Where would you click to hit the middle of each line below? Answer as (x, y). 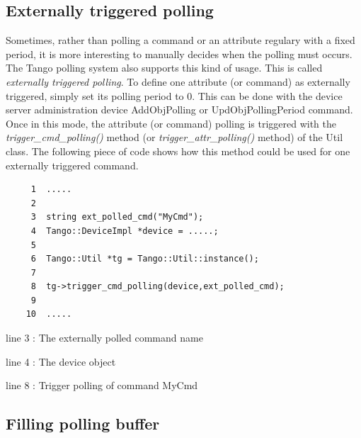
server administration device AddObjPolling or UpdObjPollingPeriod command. (179, 109)
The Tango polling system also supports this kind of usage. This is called (164, 68)
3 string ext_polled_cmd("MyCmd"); (117, 217)
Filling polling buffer (83, 423)
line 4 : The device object (61, 361)
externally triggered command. (72, 165)
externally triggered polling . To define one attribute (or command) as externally (178, 81)
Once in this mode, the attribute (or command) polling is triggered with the (171, 123)
